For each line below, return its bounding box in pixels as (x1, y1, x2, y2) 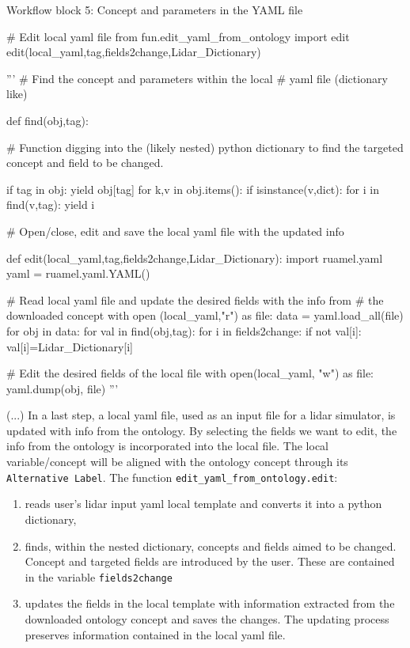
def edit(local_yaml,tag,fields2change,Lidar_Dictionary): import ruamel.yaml (6, 249, 383, 266)
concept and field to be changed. (6, 154, 164, 171)
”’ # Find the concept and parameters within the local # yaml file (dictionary (6, 70, 388, 86)
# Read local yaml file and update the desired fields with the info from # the (6, 291, 384, 308)
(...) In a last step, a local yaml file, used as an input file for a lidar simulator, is (6, 407, 396, 423)
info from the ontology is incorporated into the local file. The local (6, 438, 328, 454)
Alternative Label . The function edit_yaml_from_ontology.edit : (6, 468, 338, 485)
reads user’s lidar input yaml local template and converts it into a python (25, 495, 382, 512)
